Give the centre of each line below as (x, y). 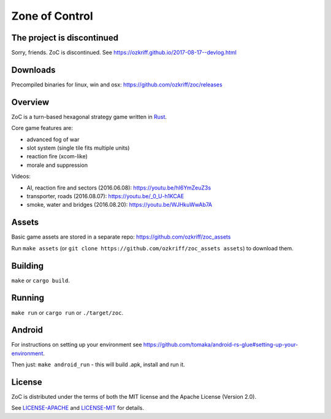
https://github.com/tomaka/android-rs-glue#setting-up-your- (221, 345)
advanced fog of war (53, 139)
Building (28, 266)
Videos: (21, 176)
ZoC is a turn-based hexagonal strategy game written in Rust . (89, 117)
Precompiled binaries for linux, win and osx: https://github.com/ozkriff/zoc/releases (117, 84)
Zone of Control (52, 16)
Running (28, 298)
